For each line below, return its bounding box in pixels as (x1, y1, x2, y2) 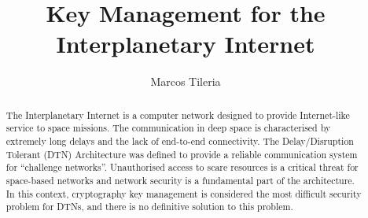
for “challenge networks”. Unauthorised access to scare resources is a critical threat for (6, 161, 359, 174)
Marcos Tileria (150, 73, 221, 90)
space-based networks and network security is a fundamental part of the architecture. (6, 173, 355, 187)
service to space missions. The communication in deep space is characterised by (6, 121, 331, 135)
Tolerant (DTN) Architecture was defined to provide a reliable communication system (6, 147, 358, 161)
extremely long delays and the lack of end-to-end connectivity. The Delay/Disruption (6, 135, 354, 148)
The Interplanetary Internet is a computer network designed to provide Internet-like (6, 108, 350, 121)
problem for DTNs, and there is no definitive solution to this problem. (6, 200, 293, 213)
